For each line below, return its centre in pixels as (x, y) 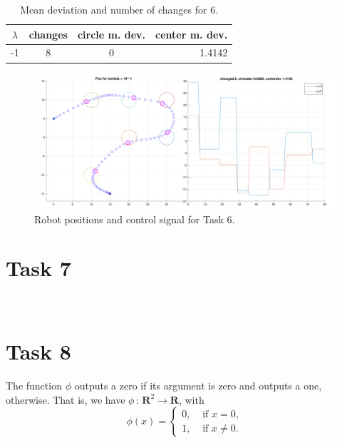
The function (34, 386)
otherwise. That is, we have (66, 399)
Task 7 (38, 268)
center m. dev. (192, 34)
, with (191, 399)
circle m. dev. (112, 34)
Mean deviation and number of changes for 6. (119, 9)
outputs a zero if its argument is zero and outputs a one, (198, 386)
